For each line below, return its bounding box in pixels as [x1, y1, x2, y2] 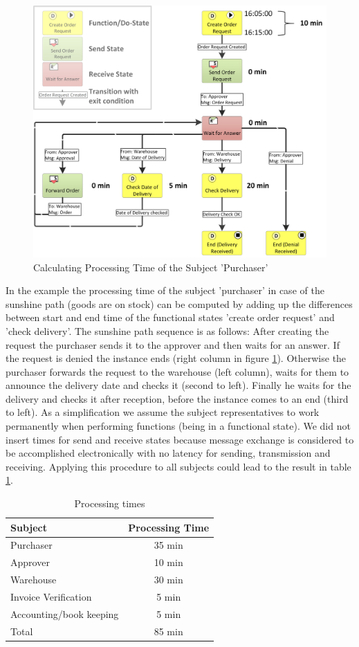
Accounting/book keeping [10, 606, 119, 621]
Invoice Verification [10, 590, 92, 604]
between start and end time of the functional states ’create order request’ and [6, 310, 335, 325]
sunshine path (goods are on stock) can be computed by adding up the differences [6, 296, 353, 311]
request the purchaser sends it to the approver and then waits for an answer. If [6, 337, 340, 352]
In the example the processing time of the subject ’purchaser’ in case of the [6, 283, 324, 298]
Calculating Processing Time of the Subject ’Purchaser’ [33, 259, 268, 274]
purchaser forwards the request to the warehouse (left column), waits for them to [6, 364, 349, 379]
